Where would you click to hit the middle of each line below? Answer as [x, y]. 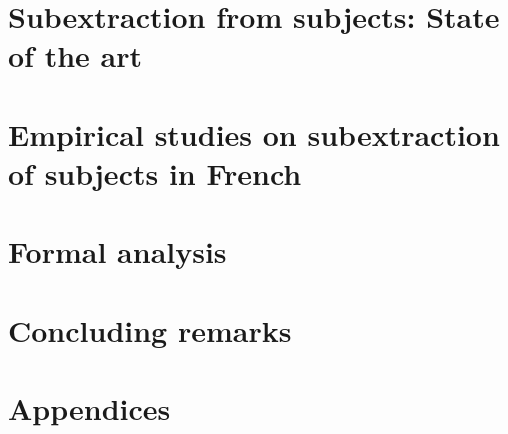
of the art [75, 55]
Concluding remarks [150, 329]
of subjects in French [155, 172]
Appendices [89, 408]
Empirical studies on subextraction [254, 133]
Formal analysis [117, 251]
